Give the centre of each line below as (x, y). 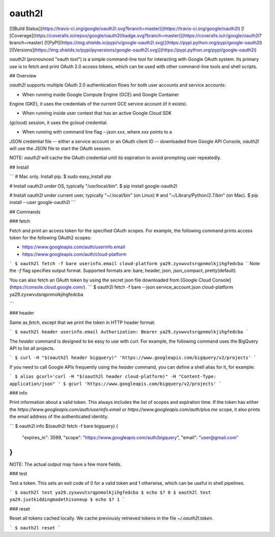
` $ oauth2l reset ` (35, 528)
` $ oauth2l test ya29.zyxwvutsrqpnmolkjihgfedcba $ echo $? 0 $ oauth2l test (110, 492)
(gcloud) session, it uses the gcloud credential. (59, 122)
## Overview (23, 75)
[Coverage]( (22, 35)
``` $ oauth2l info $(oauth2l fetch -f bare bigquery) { (64, 426)
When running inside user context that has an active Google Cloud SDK (97, 113)
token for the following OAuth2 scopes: (50, 238)
